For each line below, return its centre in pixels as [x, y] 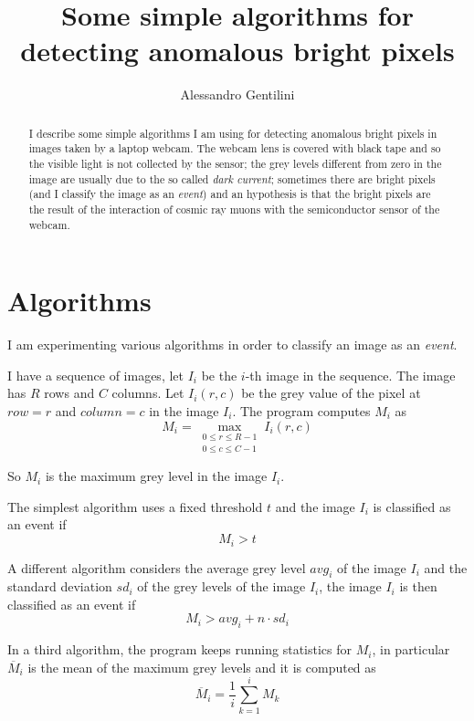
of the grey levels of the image [221, 586]
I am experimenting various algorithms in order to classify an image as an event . [232, 345]
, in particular [411, 649]
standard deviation [60, 586]
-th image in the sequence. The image [350, 375]
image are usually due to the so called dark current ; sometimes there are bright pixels [232, 178]
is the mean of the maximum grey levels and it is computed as [202, 667]
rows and [69, 393]
